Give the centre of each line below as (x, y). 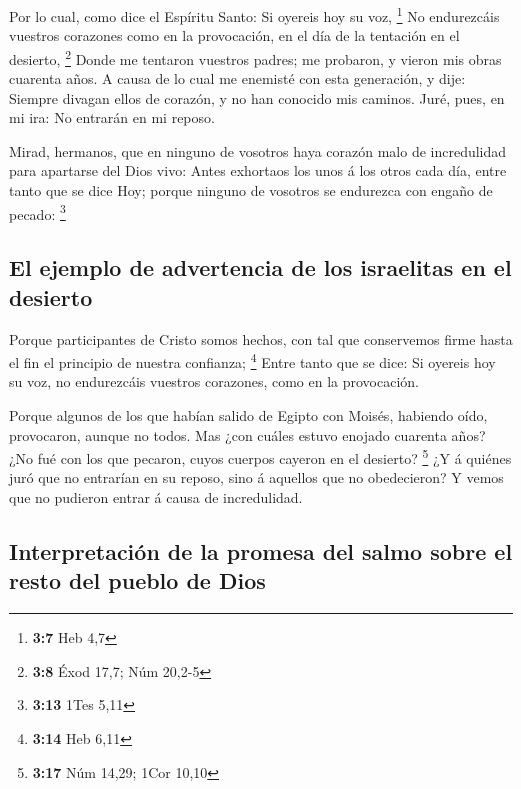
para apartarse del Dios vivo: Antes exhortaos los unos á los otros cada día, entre (258, 170)
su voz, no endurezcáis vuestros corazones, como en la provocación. (214, 381)
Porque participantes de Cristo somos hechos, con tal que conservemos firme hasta (261, 338)
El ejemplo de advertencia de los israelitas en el (260, 267)
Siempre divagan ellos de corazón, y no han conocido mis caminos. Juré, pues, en (257, 97)
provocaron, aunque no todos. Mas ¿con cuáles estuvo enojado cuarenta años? (247, 434)
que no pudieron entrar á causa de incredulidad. (156, 496)
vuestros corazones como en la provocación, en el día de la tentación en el (234, 35)
